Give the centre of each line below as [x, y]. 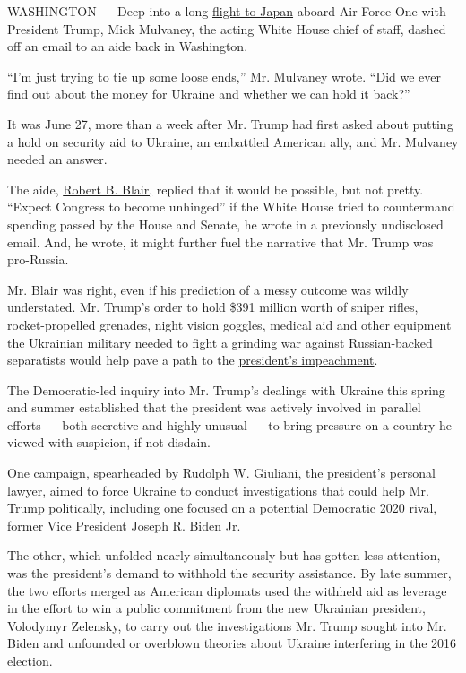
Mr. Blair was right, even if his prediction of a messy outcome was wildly [208, 289]
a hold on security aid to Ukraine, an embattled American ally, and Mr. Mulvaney [233, 141]
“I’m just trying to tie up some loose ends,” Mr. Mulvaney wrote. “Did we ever [224, 76]
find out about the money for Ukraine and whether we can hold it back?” [209, 94]
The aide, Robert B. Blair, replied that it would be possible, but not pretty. [216, 189]
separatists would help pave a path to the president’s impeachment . [193, 360]
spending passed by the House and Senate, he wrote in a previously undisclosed [225, 224]
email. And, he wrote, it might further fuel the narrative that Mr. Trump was [220, 242]
